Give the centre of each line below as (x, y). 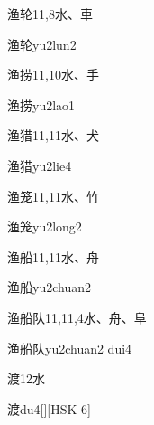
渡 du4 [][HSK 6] (49, 408)
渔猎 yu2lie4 (40, 165)
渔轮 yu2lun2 (42, 44)
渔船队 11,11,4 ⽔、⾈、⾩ (77, 317)
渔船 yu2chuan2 (49, 287)
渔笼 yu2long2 (45, 227)
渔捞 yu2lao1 (41, 104)
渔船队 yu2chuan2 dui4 (70, 348)
